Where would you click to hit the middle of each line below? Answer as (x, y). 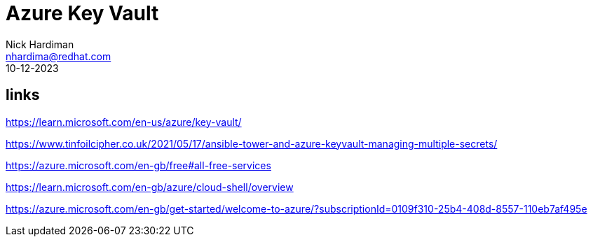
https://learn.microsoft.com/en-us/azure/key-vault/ (124, 122)
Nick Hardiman (40, 44)
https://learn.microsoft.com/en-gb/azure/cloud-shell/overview (150, 187)
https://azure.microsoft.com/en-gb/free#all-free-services (138, 165)
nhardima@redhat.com (59, 56)
